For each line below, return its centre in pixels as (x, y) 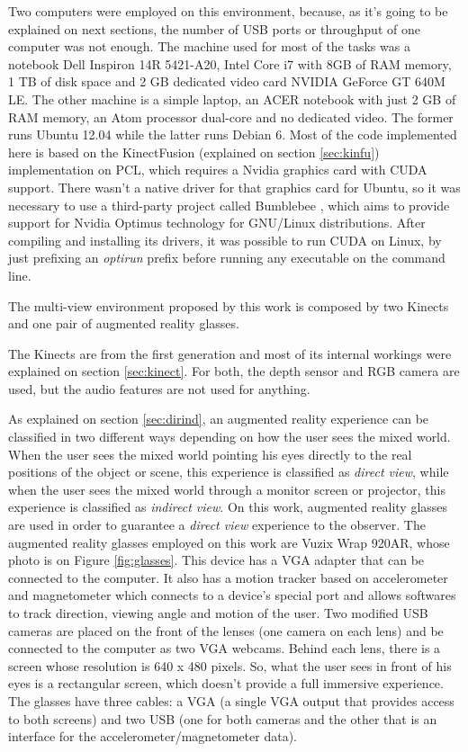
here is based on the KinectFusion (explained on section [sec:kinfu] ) (194, 152)
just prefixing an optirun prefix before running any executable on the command (227, 258)
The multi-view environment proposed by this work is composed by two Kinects (229, 305)
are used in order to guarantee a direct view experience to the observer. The (217, 525)
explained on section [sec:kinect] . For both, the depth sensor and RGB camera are (234, 371)
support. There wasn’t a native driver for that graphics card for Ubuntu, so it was (234, 187)
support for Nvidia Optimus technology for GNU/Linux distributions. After (217, 223)
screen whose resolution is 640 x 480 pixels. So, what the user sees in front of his (230, 665)
